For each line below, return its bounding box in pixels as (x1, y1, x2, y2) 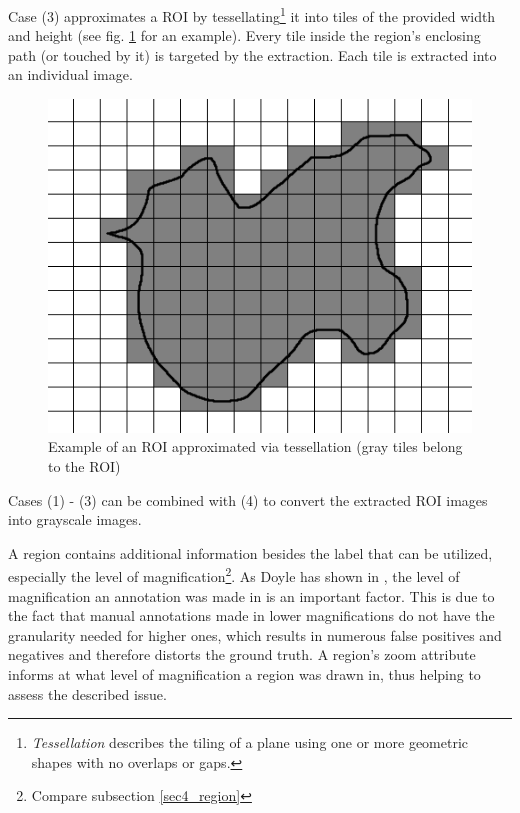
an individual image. (8, 64, 133, 85)
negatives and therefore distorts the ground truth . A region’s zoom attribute (8, 644, 476, 665)
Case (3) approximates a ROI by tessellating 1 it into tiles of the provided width (8, 3, 496, 26)
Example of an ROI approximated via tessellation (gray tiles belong (48, 436, 463, 457)
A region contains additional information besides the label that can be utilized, (8, 542, 493, 563)
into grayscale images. (8, 509, 142, 530)
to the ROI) (48, 456, 121, 477)
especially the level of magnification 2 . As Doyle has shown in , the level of (8, 563, 460, 587)
